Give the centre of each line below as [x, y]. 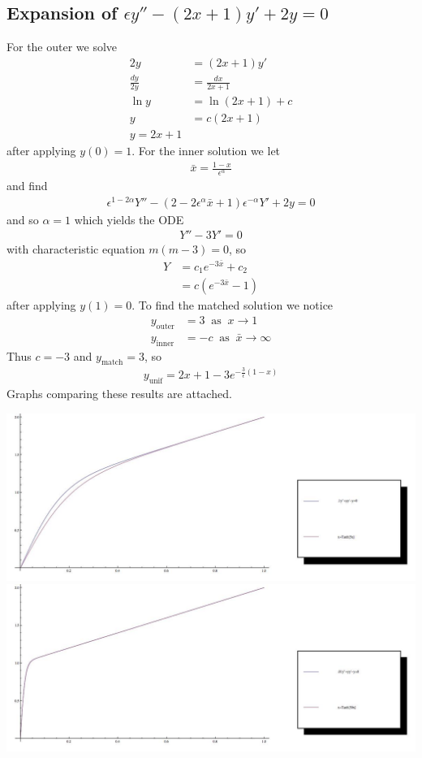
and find [27, 186]
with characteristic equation [76, 249]
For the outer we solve [62, 47]
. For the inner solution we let [206, 151]
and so [23, 219]
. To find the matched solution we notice [233, 305]
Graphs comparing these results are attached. [119, 394]
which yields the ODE [129, 219]
